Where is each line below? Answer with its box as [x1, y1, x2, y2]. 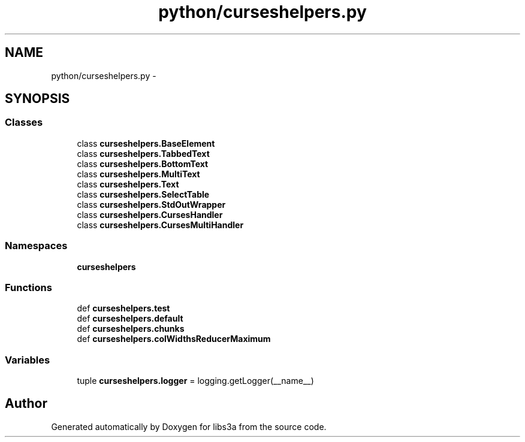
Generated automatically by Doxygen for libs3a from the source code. [51, 421, 327, 432]
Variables [5, 353, 50, 366]
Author [5, 396, 47, 411]
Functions [5, 281, 52, 293]
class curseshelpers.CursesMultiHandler [77, 219, 244, 230]
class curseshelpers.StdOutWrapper [77, 199, 226, 210]
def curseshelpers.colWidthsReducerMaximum [77, 334, 271, 344]
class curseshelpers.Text [77, 178, 179, 189]
